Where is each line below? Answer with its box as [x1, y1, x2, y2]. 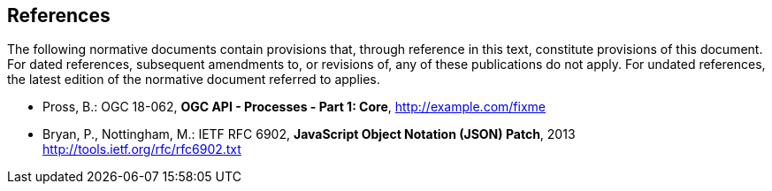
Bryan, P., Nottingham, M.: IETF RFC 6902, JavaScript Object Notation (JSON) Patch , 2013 [42, 126, 576, 142]
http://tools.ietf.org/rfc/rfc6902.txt [42, 141, 241, 157]
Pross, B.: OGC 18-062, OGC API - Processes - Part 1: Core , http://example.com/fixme [42, 99, 546, 115]
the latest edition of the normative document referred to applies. [7, 72, 380, 88]
